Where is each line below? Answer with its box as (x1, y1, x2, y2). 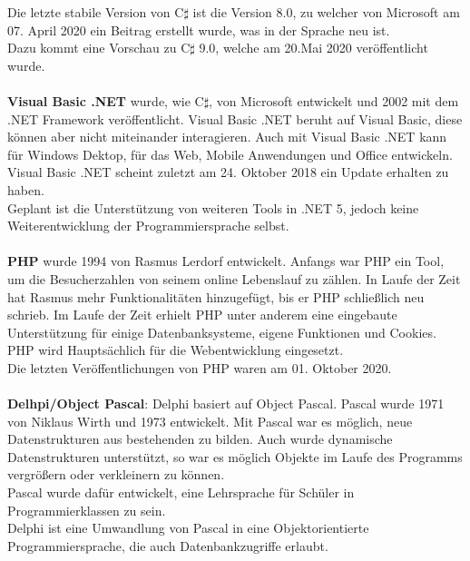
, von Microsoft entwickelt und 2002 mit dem (209, 91, 459, 110)
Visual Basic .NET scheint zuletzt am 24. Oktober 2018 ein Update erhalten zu (7, 162, 449, 182)
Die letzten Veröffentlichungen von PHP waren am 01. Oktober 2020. (7, 358, 392, 377)
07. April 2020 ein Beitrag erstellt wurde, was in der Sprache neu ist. (7, 20, 390, 39)
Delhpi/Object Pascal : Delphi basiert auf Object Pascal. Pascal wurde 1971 (7, 394, 445, 413)
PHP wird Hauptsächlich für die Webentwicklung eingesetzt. (7, 340, 344, 359)
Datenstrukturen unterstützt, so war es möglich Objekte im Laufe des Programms (7, 447, 463, 466)
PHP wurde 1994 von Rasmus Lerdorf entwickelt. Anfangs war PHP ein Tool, (7, 251, 445, 271)
